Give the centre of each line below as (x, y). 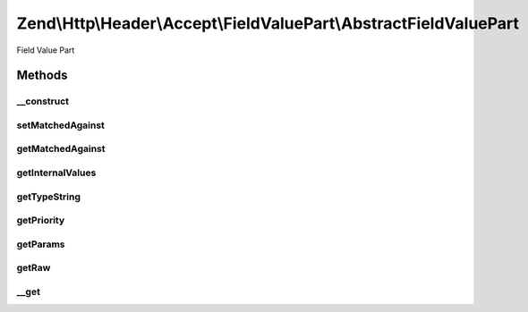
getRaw (34, 268)
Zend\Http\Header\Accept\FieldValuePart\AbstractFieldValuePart (268, 23)
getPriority (41, 221)
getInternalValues (56, 173)
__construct (43, 101)
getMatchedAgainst (61, 149)
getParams (41, 244)
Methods (42, 76)
